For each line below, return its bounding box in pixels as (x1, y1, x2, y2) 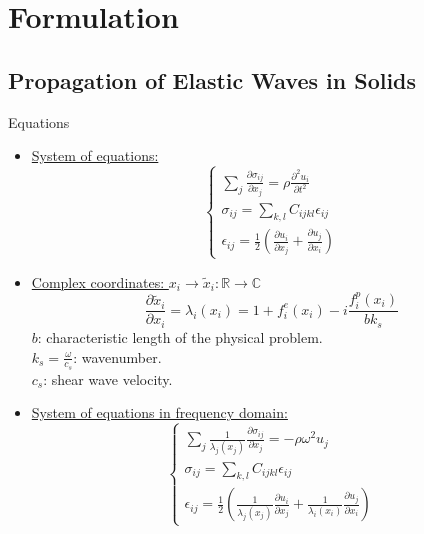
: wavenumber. (73, 346, 162, 367)
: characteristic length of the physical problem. (37, 326, 323, 347)
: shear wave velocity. (43, 368, 173, 389)
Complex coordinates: (31, 271, 165, 292)
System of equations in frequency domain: (31, 402, 288, 423)
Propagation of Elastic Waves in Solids (8, 64, 417, 95)
